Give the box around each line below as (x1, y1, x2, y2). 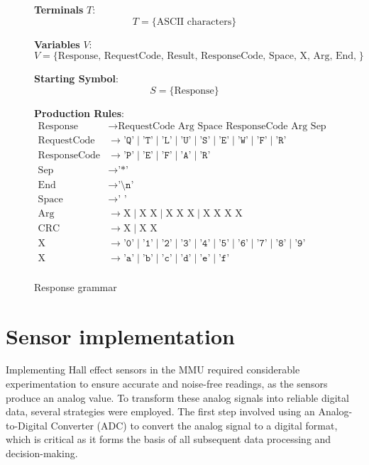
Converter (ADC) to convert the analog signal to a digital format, (50, 417, 338, 432)
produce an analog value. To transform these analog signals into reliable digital (6, 390, 349, 405)
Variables (34, 36, 80, 51)
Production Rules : (34, 105, 124, 120)
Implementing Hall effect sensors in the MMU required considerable (6, 362, 300, 377)
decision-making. (6, 446, 78, 460)
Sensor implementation (6, 321, 235, 350)
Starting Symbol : (34, 71, 119, 86)
